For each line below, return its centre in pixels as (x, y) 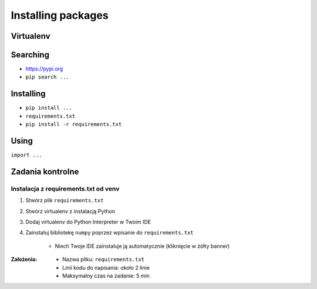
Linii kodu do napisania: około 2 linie (106, 267)
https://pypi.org (44, 69)
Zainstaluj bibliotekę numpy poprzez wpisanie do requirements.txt (109, 233)
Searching (30, 55)
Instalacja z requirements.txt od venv (65, 189)
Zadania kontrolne (45, 171)
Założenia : (24, 259)
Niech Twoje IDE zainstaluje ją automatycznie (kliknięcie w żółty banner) (142, 246)
